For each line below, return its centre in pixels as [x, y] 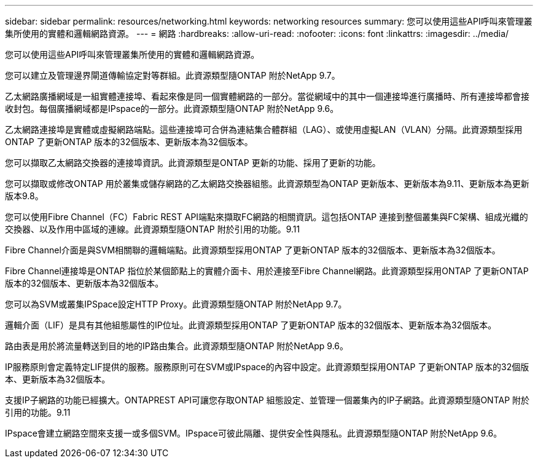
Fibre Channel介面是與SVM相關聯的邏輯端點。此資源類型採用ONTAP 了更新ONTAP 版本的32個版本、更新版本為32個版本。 [253, 250]
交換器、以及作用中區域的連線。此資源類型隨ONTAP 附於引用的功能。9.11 [153, 229]
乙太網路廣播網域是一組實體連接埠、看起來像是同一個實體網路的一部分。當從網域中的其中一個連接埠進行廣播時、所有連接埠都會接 [267, 96]
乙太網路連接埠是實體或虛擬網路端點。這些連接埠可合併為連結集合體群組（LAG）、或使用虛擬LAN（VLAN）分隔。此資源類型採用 [264, 129]
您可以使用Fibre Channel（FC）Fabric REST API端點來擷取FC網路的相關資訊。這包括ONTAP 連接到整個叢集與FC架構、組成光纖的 [267, 217]
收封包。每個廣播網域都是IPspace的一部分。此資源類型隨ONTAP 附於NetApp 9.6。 [172, 109]
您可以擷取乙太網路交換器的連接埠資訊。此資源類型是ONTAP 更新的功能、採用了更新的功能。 [193, 163]
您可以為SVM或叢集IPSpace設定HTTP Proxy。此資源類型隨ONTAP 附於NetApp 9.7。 [176, 304]
